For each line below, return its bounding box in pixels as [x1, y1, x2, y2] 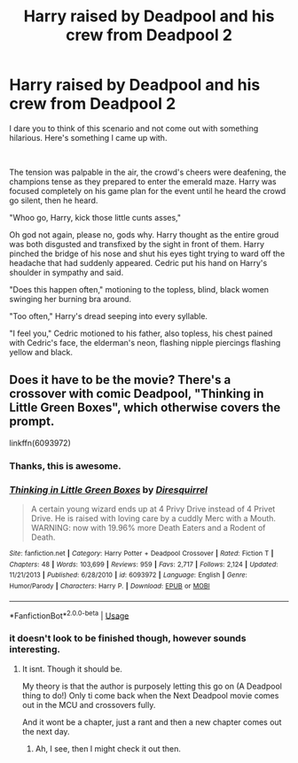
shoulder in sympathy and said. [9, 267, 124, 277]
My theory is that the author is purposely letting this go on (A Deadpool [21, 681, 282, 691]
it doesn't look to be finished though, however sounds [9, 632, 247, 644]
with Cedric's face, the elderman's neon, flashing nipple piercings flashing [9, 337, 281, 347]
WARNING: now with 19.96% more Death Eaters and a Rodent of [30, 522, 266, 533]
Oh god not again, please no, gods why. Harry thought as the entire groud [9, 229, 279, 240]
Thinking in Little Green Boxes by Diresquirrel [9, 483, 208, 495]
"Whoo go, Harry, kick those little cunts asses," [9, 212, 182, 222]
